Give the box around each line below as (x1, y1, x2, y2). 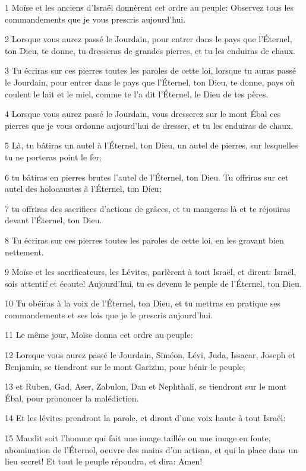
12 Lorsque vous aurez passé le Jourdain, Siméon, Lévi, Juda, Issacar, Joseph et (5, 349, 295, 361)
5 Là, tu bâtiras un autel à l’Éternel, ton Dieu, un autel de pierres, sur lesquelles (5, 139, 298, 151)
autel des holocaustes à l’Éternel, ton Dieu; (5, 182, 162, 195)
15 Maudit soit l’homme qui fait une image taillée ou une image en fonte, (5, 432, 271, 444)
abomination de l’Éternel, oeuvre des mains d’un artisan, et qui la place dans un (5, 443, 298, 456)
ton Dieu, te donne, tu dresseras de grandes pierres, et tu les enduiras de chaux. (5, 44, 296, 56)
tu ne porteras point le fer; (5, 150, 102, 163)
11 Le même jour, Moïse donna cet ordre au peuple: (5, 328, 193, 341)
